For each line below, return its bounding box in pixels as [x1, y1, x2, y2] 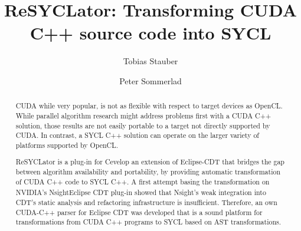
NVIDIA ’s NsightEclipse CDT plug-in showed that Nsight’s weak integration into [15, 187, 266, 197]
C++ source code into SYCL [30, 21, 271, 45]
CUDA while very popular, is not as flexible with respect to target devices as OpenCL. [15, 101, 283, 111]
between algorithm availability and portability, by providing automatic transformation [15, 167, 280, 177]
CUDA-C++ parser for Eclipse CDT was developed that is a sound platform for [15, 207, 263, 217]
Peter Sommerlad [119, 74, 182, 87]
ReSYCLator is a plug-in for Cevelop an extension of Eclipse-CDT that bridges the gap [15, 157, 284, 167]
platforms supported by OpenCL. [15, 140, 118, 150]
